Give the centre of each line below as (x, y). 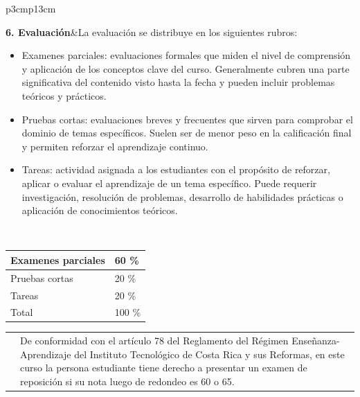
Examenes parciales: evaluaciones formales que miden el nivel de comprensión (186, 55)
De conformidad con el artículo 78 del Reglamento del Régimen (154, 341)
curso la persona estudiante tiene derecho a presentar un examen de (164, 368)
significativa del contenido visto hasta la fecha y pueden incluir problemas (178, 82)
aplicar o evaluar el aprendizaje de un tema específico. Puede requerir (169, 183)
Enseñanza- (316, 341)
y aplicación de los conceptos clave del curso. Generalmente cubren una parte (186, 68)
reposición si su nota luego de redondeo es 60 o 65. (127, 381)
